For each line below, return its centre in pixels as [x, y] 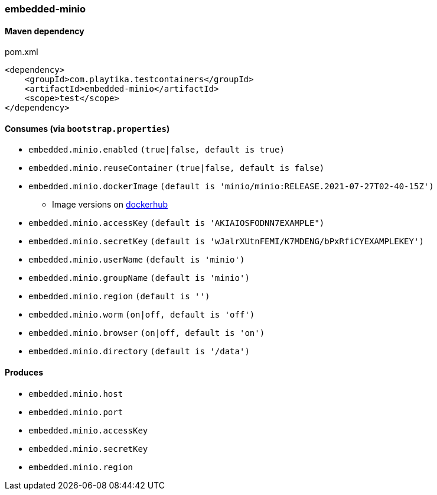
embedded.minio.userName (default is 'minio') [137, 260]
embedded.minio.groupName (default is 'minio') [139, 278]
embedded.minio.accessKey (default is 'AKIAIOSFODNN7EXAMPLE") [177, 223]
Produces [24, 373]
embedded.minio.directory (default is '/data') [139, 352]
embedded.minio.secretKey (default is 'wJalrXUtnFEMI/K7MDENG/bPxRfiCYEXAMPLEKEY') [226, 242]
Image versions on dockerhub [110, 205]
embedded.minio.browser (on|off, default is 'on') [147, 333]
